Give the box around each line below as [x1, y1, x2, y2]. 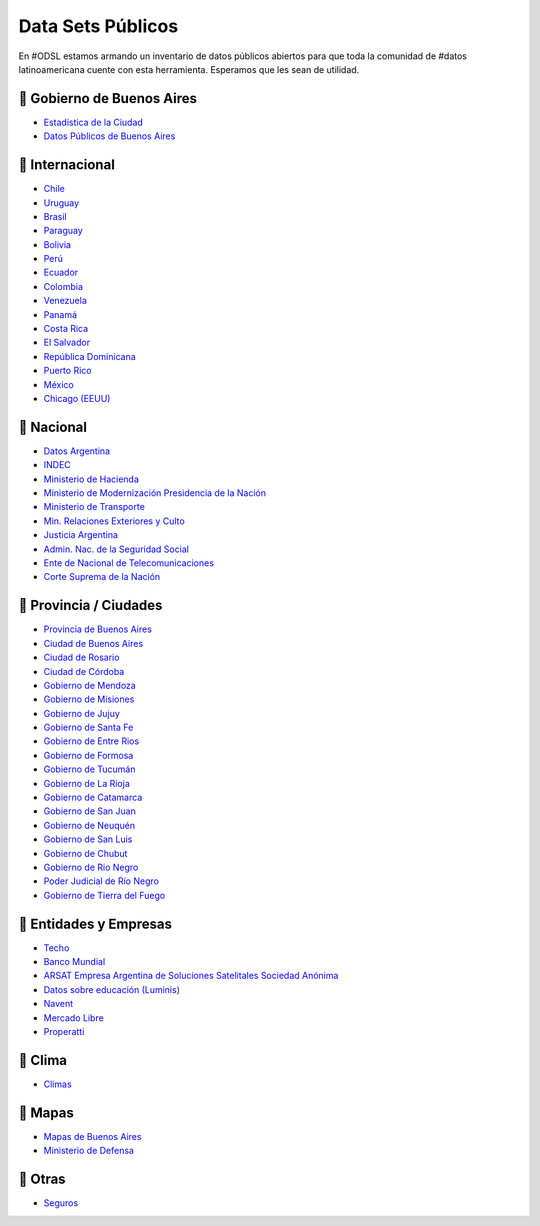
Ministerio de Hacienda [43, 473, 140, 485]
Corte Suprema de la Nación [43, 571, 161, 583]
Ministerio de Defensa [43, 1145, 135, 1157]
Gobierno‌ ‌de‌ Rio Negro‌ [43, 861, 139, 873]
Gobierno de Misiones [43, 693, 135, 705]
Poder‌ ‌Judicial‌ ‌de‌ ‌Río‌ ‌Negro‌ [43, 875, 160, 887]
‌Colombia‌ [43, 280, 84, 292]
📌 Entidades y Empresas [18, 915, 172, 932]
